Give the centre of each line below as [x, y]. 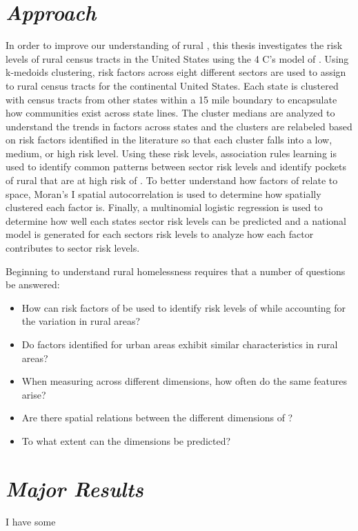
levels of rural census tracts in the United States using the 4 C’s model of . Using [177, 58]
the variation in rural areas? [81, 321]
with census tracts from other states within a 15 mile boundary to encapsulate [171, 99]
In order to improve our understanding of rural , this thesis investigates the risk [174, 45]
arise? [34, 394]
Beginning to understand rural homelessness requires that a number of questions [176, 271]
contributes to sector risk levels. [73, 248]
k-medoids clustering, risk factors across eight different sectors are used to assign [176, 72]
